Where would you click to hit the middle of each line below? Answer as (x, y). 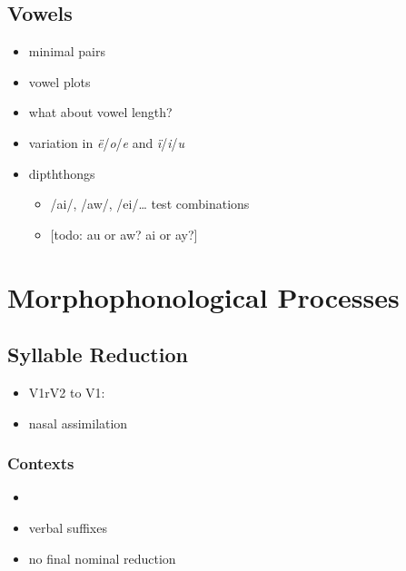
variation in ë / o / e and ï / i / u (107, 142)
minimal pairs (67, 51)
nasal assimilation (78, 423)
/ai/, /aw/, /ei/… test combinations (150, 204)
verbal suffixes (68, 527)
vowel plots (59, 81)
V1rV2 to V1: (67, 392)
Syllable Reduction (98, 354)
